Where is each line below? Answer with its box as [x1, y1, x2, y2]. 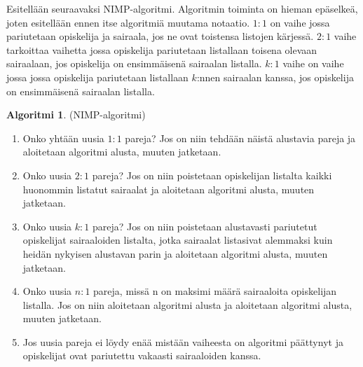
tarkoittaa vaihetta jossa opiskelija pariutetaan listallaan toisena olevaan [6, 42, 317, 57]
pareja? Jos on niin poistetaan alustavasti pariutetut [92, 219, 317, 233]
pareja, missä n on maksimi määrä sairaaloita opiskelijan [93, 284, 337, 298]
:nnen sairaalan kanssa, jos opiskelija [196, 69, 354, 84]
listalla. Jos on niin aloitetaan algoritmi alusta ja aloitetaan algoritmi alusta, [22, 297, 352, 312]
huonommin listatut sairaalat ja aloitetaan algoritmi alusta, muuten [22, 181, 315, 196]
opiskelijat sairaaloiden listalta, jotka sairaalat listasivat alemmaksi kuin [22, 233, 333, 247]
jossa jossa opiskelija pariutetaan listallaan [6, 69, 189, 84]
